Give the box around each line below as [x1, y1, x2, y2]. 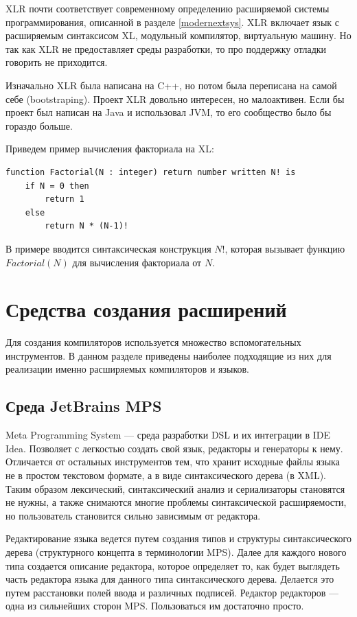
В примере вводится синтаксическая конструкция [5, 241, 211, 255]
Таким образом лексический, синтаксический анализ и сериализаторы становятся [5, 481, 345, 496]
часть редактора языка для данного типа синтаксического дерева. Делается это [5, 572, 334, 586]
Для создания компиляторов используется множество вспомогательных [5, 335, 301, 349]
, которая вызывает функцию [224, 241, 345, 255]
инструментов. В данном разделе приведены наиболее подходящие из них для [5, 348, 332, 362]
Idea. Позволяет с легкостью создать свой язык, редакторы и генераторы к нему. [5, 441, 343, 455]
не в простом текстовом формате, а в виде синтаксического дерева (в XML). [5, 467, 327, 482]
